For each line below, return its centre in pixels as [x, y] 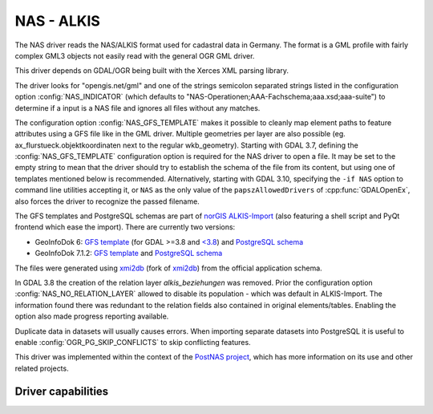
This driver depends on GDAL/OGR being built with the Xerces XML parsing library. [152, 71]
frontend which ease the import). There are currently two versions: [125, 227]
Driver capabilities [62, 391]
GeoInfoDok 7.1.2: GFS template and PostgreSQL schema [129, 254]
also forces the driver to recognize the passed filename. [107, 201]
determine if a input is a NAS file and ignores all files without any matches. [138, 108]
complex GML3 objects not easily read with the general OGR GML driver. [135, 55]
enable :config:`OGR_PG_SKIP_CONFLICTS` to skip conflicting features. [133, 342]
